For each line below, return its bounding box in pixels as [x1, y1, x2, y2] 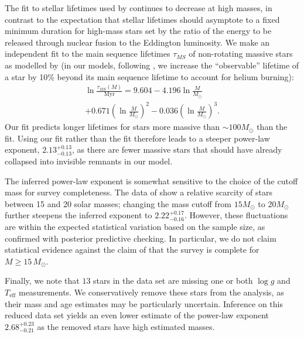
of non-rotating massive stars [189, 47, 293, 60]
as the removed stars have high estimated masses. [37, 320, 215, 332]
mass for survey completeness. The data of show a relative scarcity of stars [5, 186, 272, 198]
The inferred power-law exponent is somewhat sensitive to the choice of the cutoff [5, 174, 298, 187]
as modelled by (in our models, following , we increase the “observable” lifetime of [5, 59, 299, 71]
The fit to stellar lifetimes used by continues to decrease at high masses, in [5, 2, 272, 13]
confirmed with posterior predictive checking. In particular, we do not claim [5, 232, 276, 244]
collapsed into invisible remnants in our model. [5, 155, 173, 167]
